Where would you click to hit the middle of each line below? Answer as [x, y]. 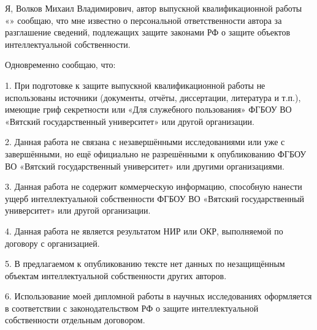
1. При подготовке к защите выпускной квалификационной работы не [135, 85]
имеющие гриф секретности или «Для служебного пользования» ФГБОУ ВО [148, 109]
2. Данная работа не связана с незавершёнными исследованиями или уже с [145, 142]
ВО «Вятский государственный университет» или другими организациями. [145, 166]
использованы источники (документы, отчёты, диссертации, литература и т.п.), [153, 97]
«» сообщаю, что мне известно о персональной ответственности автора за [143, 20]
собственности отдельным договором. [75, 320]
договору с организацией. [52, 243]
